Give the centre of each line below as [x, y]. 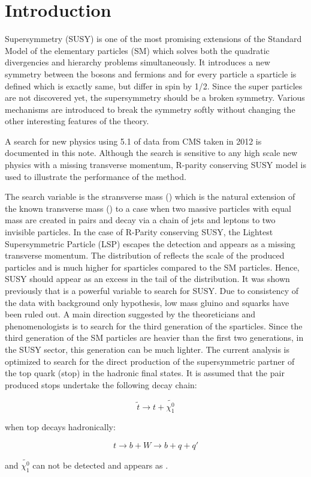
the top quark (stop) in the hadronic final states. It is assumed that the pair [145, 373]
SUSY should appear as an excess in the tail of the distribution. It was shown [147, 279]
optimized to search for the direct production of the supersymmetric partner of [150, 361]
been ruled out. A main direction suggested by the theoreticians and [130, 314]
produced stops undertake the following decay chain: [101, 384]
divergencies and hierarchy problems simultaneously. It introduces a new [138, 62]
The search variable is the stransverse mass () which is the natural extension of [150, 196]
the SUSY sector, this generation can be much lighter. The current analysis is [147, 349]
